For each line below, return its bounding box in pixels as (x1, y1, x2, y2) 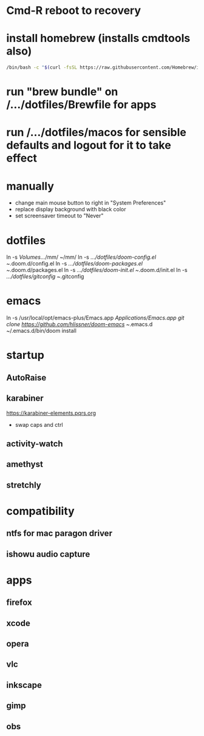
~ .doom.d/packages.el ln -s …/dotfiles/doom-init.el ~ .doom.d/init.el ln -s (6, 267, 188, 274)
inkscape (6, 680, 42, 690)
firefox (6, 598, 32, 608)
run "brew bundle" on (6, 85, 118, 99)
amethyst (6, 459, 44, 469)
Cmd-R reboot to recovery (6, 4, 141, 18)
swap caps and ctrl (15, 421, 64, 428)
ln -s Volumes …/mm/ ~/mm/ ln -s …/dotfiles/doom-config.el (6, 253, 157, 261)
